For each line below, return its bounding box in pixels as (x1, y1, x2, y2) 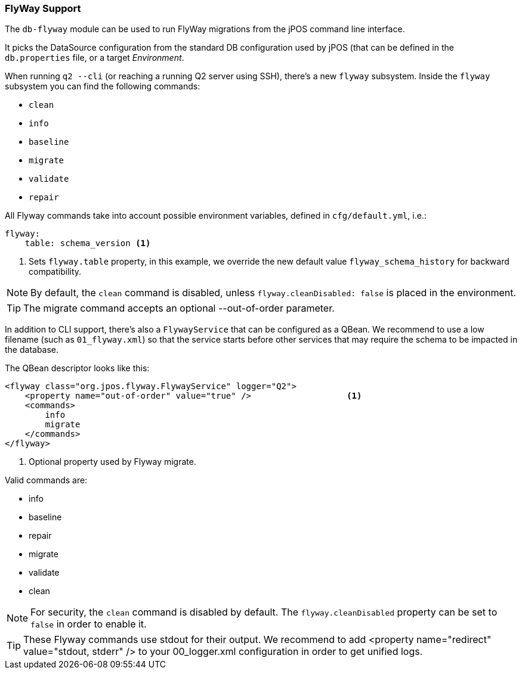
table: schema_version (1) (24, 238, 151, 249)
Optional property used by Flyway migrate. (29, 456, 196, 467)
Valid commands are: (5, 475, 88, 486)
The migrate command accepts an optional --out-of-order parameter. (23, 302, 335, 315)
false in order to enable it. (30, 618, 147, 630)
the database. (5, 344, 59, 355)
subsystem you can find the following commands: (5, 81, 200, 92)
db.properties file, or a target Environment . (5, 52, 184, 63)
